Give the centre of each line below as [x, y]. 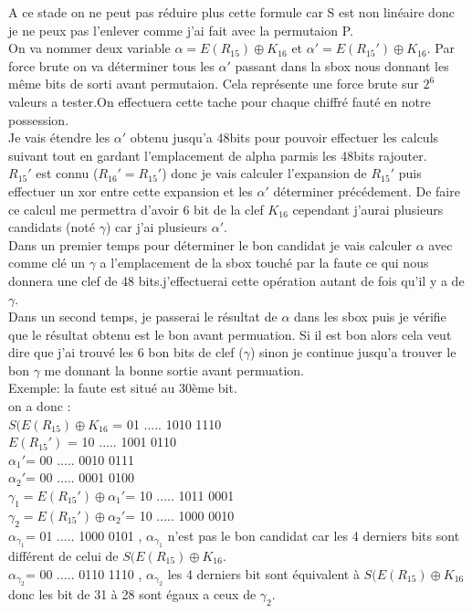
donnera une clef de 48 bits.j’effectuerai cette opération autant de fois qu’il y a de [236, 280]
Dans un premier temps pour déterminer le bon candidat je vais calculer [210, 244]
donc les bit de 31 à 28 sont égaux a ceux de [132, 594]
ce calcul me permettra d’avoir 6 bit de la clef [136, 209]
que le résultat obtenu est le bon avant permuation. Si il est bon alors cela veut [230, 334]
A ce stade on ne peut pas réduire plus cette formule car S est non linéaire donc [231, 12]
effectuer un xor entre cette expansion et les [131, 190]
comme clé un [47, 263]
